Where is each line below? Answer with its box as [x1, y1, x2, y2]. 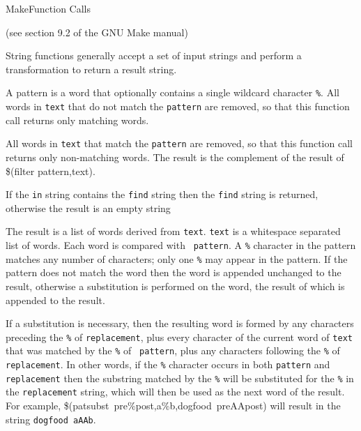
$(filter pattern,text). [6, 163, 95, 178]
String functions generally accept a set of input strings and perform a [6, 48, 302, 63]
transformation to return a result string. [6, 61, 177, 76]
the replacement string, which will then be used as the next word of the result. [6, 384, 345, 399]
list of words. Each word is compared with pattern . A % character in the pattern [6, 238, 356, 252]
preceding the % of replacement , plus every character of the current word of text [6, 329, 353, 344]
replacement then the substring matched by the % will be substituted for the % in [6, 370, 354, 385]
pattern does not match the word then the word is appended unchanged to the [6, 265, 341, 280]
